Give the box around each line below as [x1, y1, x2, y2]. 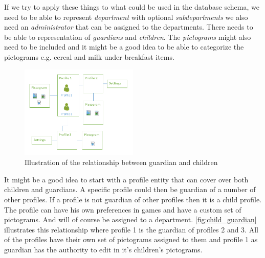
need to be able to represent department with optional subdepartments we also [4, 11, 248, 22]
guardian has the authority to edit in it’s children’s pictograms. [4, 244, 203, 254]
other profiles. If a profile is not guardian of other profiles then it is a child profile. [4, 194, 262, 204]
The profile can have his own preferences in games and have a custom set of [4, 204, 241, 215]
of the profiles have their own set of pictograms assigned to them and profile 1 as [4, 234, 258, 245]
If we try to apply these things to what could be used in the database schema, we [4, 2, 259, 12]
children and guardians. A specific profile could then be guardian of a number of [4, 184, 256, 195]
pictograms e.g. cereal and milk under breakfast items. [4, 51, 174, 62]
